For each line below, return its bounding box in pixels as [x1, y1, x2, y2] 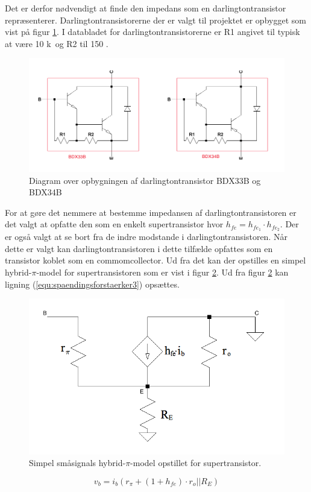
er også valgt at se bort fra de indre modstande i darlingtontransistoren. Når [5, 230, 287, 243]
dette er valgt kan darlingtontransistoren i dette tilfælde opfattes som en [5, 242, 273, 254]
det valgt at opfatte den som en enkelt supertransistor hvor [5, 218, 224, 230]
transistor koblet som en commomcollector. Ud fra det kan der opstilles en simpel [5, 254, 306, 266]
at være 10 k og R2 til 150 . [5, 37, 108, 49]
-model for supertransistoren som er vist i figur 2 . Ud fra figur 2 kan [36, 265, 289, 278]
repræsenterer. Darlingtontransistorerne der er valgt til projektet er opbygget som [5, 13, 306, 26]
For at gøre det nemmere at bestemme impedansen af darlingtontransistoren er [5, 206, 297, 218]
